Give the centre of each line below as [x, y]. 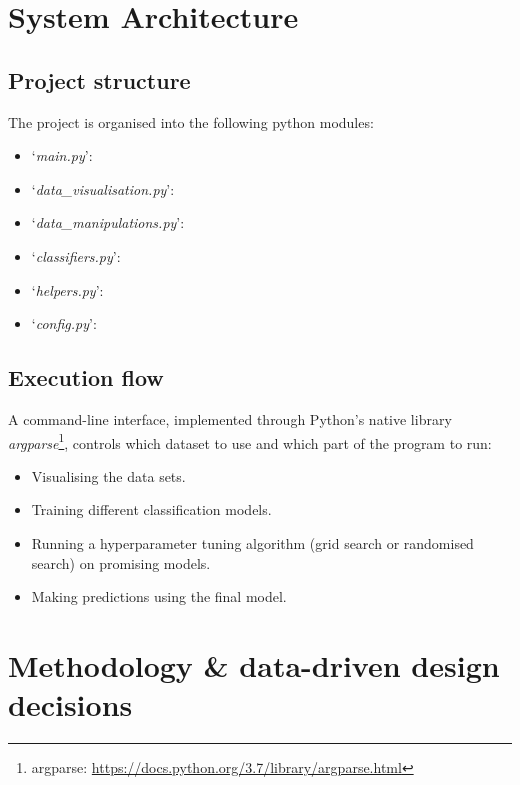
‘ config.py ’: [64, 323]
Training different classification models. [151, 509]
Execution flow [86, 377]
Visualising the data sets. [108, 475]
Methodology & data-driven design [254, 664]
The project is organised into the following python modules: [191, 121]
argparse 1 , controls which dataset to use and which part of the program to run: [250, 441]
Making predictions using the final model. [159, 596]
